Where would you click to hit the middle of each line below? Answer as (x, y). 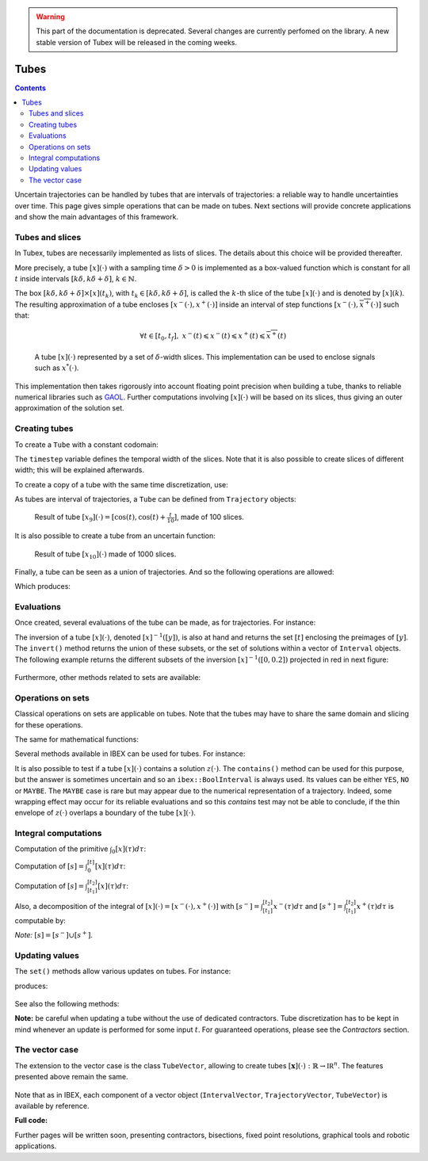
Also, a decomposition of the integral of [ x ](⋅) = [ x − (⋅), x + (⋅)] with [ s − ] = (137, 905)
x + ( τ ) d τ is (375, 905)
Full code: (31, 1121)
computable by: (40, 920)
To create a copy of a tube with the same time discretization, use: (122, 484)
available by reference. (52, 1106)
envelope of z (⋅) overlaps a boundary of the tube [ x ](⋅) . (105, 813)
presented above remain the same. (71, 1077)
